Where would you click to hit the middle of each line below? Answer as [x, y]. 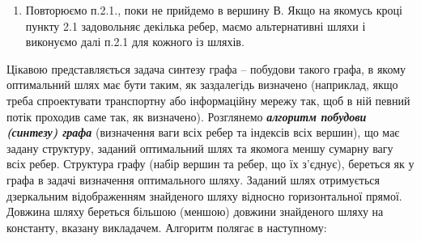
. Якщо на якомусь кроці [341, 10]
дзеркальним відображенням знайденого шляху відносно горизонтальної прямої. [204, 195]
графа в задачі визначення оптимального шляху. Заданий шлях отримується [193, 179]
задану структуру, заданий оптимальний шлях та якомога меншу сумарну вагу [200, 148]
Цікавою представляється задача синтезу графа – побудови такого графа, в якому [206, 68]
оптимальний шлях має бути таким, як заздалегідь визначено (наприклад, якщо [202, 85]
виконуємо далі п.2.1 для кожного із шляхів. [135, 42]
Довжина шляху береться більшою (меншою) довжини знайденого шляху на [195, 211]
